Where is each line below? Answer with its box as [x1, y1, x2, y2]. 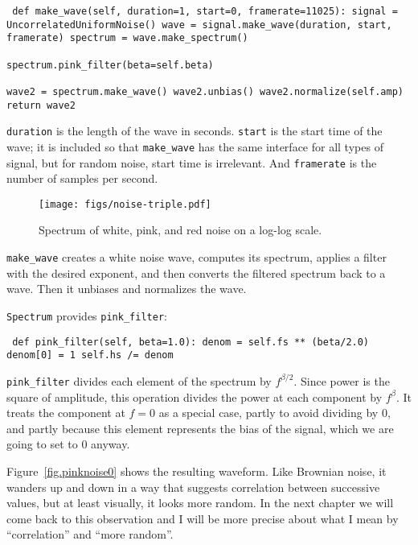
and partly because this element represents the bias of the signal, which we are [6, 419, 394, 436]
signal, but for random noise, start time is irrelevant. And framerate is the [6, 154, 377, 171]
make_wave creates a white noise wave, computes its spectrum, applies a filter [6, 249, 387, 266]
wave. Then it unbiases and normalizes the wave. [6, 280, 247, 297]
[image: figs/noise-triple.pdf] [39, 198, 211, 210]
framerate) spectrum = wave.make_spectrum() [6, 32, 248, 44]
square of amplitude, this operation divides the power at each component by [6, 388, 383, 405]
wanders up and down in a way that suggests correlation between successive [6, 478, 380, 495]
